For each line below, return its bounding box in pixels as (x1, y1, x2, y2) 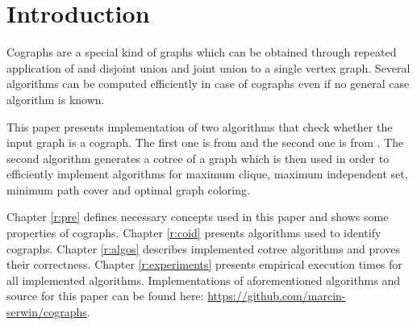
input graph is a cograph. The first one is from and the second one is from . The (6, 134, 404, 151)
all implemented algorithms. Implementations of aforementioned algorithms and (6, 271, 401, 288)
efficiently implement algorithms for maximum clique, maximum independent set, (6, 165, 408, 182)
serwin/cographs (6, 303, 87, 320)
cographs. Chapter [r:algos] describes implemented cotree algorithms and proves (6, 240, 401, 257)
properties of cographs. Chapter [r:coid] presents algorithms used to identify (6, 224, 382, 241)
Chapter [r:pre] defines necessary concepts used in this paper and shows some (6, 208, 389, 225)
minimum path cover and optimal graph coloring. (6, 181, 250, 198)
